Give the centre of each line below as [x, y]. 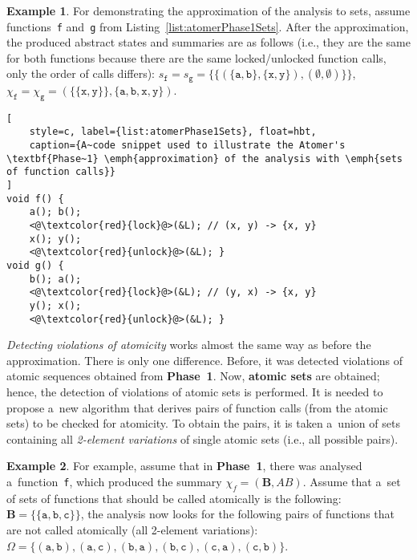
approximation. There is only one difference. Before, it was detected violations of [205, 360]
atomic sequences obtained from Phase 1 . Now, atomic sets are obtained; [193, 376]
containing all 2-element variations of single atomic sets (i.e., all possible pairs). [202, 438]
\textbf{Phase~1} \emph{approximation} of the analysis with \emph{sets [204, 158]
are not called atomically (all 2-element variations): [132, 529]
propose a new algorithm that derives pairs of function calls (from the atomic [197, 407]
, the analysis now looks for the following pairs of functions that [237, 514]
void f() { [35, 199]
